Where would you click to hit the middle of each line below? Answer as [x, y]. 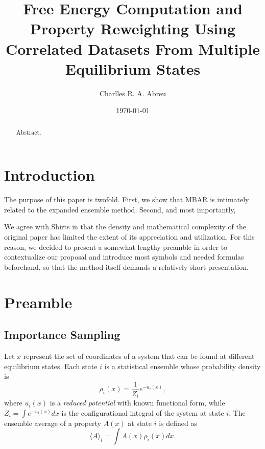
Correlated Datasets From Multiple [132, 48]
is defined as [178, 423]
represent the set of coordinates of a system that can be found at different [139, 356]
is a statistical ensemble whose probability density [183, 366]
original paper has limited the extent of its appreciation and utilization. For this [129, 237]
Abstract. [29, 132]
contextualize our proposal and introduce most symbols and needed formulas [124, 257]
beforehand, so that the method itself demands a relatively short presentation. [126, 266]
